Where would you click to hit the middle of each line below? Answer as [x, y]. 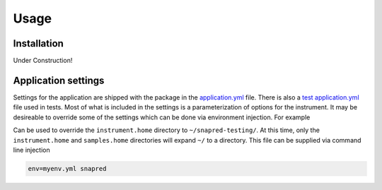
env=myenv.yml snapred [67, 168]
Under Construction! [43, 61]
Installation [38, 43]
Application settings [59, 80]
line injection [32, 150]
